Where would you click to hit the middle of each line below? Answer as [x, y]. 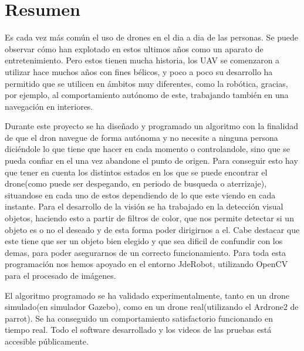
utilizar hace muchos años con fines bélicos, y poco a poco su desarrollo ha [139, 71]
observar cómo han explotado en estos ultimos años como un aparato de [134, 48]
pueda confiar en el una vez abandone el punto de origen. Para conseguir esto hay [151, 161]
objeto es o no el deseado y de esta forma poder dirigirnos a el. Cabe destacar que [152, 229]
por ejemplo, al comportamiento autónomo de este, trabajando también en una [147, 95]
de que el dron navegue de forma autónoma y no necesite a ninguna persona [141, 137]
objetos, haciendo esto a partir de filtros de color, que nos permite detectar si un [149, 218]
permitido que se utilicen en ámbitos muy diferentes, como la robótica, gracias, [146, 83]
